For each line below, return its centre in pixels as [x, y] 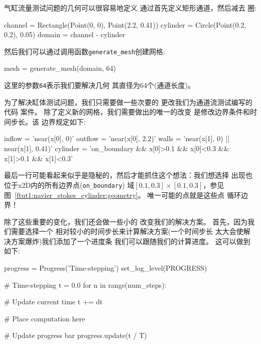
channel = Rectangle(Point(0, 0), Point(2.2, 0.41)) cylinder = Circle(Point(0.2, [125, 24]
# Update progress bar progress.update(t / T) [76, 335]
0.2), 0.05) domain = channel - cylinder [65, 34]
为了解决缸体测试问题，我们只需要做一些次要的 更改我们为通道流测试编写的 [128, 102]
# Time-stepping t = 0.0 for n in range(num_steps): [85, 284]
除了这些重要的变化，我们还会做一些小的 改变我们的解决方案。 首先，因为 [126, 221]
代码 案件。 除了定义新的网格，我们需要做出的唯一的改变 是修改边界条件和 [127, 112]
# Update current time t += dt [53, 302]
